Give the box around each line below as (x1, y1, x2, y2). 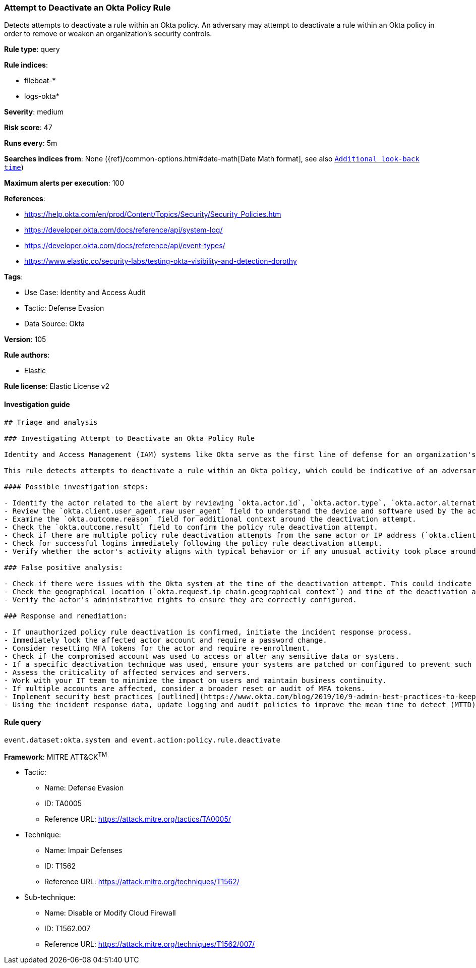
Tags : (4, 272, 23, 281)
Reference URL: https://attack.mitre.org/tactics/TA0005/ (44, 815, 231, 824)
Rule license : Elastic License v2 (4, 382, 109, 391)
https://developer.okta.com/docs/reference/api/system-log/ (24, 225, 223, 235)
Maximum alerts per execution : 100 (4, 179, 125, 188)
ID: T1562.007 (44, 924, 91, 933)
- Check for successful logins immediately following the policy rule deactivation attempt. (4, 539, 383, 547)
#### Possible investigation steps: (4, 482, 149, 491)
